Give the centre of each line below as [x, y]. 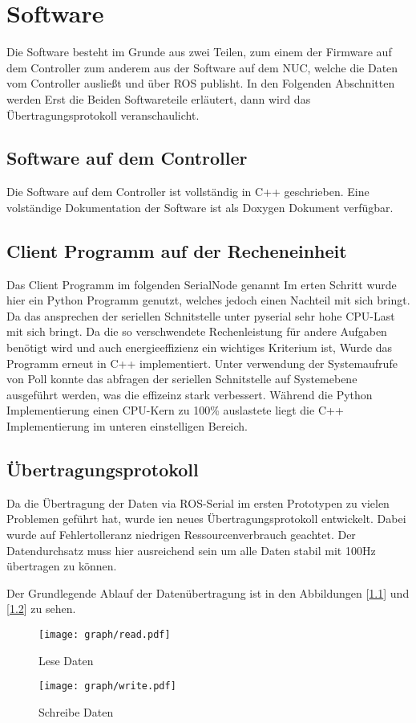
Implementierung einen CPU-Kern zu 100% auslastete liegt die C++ [175, 410]
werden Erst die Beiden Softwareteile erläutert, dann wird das [159, 98]
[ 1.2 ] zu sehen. [41, 609]
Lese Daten [66, 660]
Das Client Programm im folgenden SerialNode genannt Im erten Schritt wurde [202, 284]
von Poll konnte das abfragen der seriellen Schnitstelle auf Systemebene [182, 379]
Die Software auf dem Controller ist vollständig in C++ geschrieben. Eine [188, 192]
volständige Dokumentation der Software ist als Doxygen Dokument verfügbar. [200, 207]
